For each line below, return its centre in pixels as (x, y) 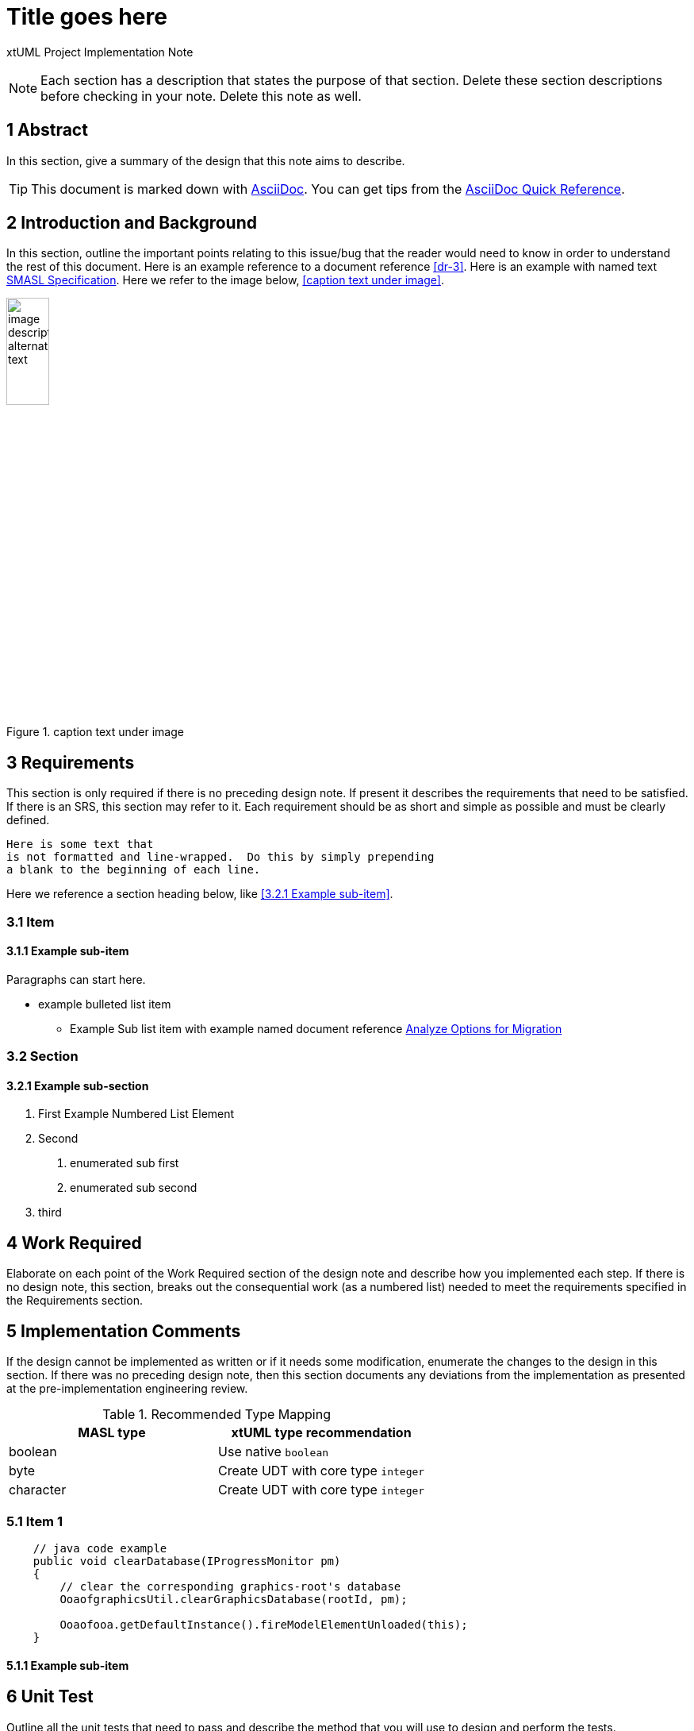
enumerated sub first (125, 1163)
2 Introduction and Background (132, 223)
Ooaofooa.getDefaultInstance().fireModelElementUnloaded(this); (264, 1624)
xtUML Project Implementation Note (100, 52)
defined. (28, 820)
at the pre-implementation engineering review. (127, 1389)
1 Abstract (47, 130)
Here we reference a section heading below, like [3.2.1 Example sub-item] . (200, 894)
